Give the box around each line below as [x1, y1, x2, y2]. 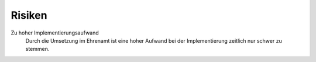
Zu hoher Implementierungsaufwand [11, 29, 99, 36]
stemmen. [25, 46, 50, 53]
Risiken [11, 9, 47, 22]
